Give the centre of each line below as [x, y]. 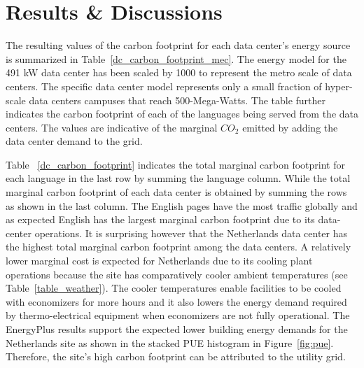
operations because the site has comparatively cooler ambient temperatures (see [177, 274]
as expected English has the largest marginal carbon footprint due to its [160, 219]
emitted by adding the [290, 127]
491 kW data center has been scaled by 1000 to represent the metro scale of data [179, 72]
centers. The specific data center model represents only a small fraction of [164, 86]
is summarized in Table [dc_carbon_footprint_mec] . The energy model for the [176, 58]
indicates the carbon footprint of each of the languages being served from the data [182, 114]
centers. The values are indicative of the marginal [112, 127]
